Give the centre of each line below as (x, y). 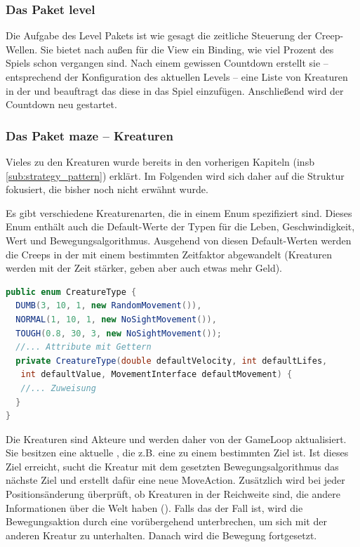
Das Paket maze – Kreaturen (89, 135)
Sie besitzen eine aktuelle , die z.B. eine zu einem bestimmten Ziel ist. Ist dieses (177, 453)
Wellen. (22, 49)
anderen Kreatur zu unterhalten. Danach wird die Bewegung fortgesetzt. (161, 535)
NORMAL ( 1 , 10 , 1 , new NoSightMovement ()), (116, 319)
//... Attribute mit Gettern (84, 347)
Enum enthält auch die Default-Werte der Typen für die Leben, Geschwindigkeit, (180, 226)
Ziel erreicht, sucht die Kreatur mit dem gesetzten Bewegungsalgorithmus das (172, 466)
